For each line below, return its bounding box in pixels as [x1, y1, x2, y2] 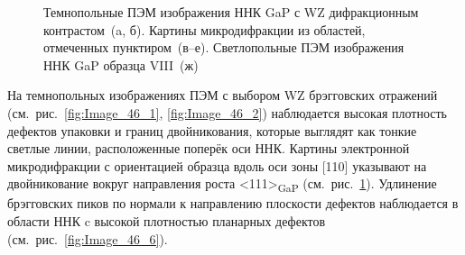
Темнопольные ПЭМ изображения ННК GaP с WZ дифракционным [43, 3, 419, 21]
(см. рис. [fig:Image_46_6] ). [7, 229, 168, 248]
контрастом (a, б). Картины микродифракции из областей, [43, 20, 366, 39]
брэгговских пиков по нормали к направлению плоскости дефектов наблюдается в [7, 194, 459, 213]
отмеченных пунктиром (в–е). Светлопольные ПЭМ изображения [43, 38, 405, 57]
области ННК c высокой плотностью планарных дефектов [7, 212, 326, 231]
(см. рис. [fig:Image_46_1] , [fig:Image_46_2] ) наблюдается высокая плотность [7, 103, 447, 122]
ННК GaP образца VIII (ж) [43, 55, 199, 74]
